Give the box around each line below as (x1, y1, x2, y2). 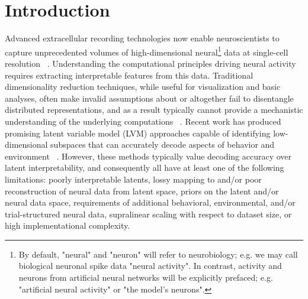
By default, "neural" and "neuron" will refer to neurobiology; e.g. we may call (18, 248, 298, 260)
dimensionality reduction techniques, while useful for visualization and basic (5, 80, 281, 93)
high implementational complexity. (5, 219, 130, 232)
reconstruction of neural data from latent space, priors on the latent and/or (5, 184, 279, 197)
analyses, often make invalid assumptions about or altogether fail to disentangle (5, 92, 294, 104)
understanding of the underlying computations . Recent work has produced (5, 115, 281, 127)
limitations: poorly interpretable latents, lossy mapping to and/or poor (5, 173, 262, 185)
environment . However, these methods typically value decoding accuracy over (5, 149, 292, 162)
